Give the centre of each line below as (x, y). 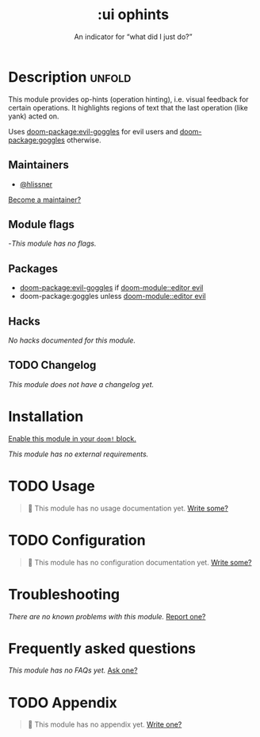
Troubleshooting (64, 594)
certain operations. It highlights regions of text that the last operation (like (128, 107)
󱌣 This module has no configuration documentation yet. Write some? (140, 562)
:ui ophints (133, 15)
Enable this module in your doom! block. (73, 438)
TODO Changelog (52, 365)
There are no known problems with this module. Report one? (107, 616)
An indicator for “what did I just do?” (133, 37)
